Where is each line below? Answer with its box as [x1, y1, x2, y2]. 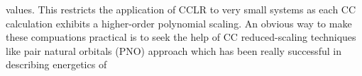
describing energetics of [6, 57, 107, 72]
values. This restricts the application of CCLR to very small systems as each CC [6, 2, 356, 16]
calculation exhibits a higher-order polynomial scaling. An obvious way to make [6, 15, 352, 30]
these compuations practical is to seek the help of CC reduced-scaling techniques [6, 30, 356, 44]
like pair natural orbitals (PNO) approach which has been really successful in [6, 43, 341, 58]
